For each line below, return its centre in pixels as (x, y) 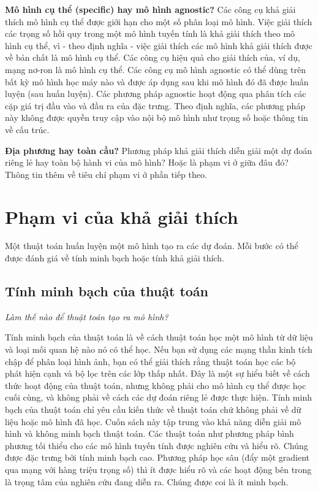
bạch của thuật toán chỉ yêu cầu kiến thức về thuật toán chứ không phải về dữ (153, 409)
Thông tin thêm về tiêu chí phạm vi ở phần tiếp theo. (106, 174)
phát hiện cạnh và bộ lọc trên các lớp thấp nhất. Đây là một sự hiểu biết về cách (157, 373)
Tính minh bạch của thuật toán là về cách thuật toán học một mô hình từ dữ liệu (159, 337)
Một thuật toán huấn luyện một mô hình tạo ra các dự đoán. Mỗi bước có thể (152, 246)
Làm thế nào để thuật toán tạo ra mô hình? (87, 316)
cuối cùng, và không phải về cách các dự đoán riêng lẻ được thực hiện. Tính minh (158, 397)
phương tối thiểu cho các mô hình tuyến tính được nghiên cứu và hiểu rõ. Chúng (157, 445)
